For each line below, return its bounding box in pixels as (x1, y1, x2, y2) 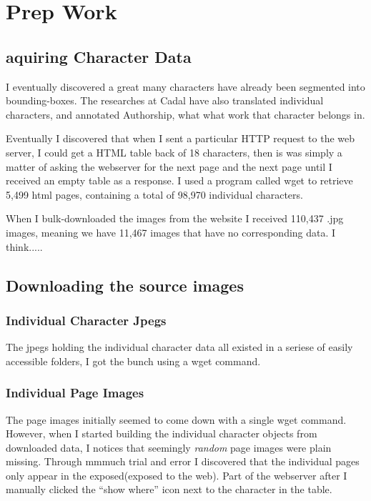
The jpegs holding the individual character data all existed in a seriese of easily (6, 339, 353, 354)
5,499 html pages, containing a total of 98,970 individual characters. (6, 187, 303, 202)
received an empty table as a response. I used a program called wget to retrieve (6, 173, 353, 188)
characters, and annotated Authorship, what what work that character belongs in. (6, 106, 365, 121)
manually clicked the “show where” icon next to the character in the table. (6, 482, 332, 497)
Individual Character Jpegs (6, 311, 167, 329)
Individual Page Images (6, 384, 144, 402)
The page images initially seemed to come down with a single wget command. (6, 412, 347, 427)
